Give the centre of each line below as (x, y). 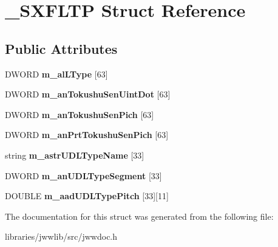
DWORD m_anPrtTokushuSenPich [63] (87, 135)
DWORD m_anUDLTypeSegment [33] (83, 175)
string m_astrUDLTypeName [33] (75, 155)
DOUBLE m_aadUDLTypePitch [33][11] (87, 196)
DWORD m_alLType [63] (56, 74)
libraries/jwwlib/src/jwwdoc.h (61, 236)
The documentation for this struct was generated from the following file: (139, 216)
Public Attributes (61, 48)
